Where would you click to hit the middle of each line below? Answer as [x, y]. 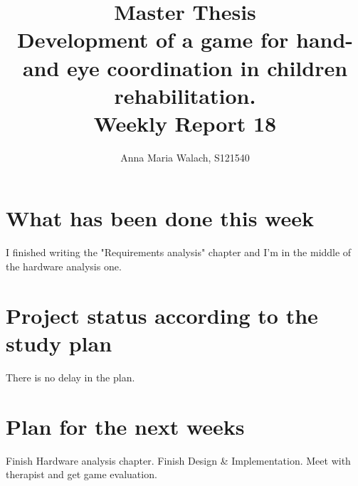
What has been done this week [160, 218]
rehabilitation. [185, 95]
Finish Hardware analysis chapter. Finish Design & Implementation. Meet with [178, 460]
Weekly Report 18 [185, 123]
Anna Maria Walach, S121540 [185, 157]
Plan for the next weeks [125, 426]
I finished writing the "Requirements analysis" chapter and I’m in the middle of [179, 252]
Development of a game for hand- [185, 39]
